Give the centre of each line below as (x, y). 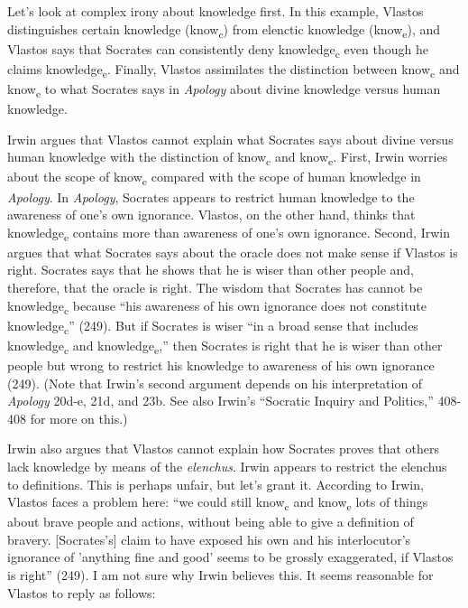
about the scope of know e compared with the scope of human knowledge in (214, 178)
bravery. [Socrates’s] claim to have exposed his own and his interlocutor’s (209, 539)
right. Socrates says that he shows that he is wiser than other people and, (211, 270)
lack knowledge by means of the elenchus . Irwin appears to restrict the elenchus (227, 466)
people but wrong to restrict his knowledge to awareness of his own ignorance (221, 365)
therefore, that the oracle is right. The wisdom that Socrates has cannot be (215, 288)
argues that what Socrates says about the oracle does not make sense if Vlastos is (233, 252)
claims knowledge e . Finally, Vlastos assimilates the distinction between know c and (234, 70)
